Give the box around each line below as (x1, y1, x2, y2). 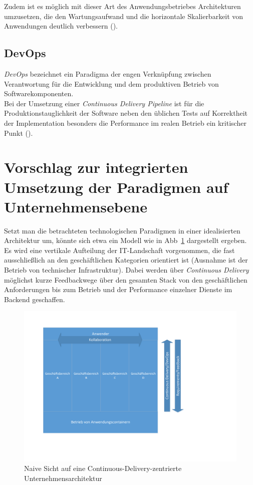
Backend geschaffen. (4, 294, 65, 304)
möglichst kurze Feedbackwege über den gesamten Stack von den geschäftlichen (4, 274, 247, 285)
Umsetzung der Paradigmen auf (4, 176, 228, 197)
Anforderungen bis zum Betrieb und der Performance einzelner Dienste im (4, 284, 232, 295)
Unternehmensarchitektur (24, 472, 102, 483)
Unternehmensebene (4, 196, 147, 216)
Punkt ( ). (4, 127, 33, 138)
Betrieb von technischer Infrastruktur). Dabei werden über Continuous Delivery (4, 265, 249, 275)
